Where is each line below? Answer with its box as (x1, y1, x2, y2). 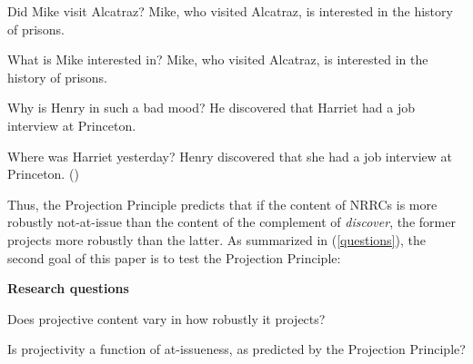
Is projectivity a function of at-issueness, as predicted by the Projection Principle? (7, 339, 466, 359)
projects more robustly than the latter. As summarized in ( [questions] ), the (7, 230, 426, 249)
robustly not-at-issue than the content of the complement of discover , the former (7, 212, 456, 231)
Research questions (7, 279, 129, 298)
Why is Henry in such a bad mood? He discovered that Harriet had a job (7, 98, 415, 117)
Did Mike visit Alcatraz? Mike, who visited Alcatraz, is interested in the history (7, 2, 453, 20)
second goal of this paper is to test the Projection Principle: (7, 248, 341, 267)
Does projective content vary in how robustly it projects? (7, 309, 326, 328)
